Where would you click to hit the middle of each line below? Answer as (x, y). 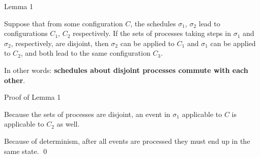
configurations (26, 33)
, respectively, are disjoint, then (60, 43)
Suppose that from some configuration (64, 23)
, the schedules (153, 23)
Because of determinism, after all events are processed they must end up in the (127, 141)
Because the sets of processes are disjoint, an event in (87, 114)
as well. (68, 124)
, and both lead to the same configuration (85, 53)
